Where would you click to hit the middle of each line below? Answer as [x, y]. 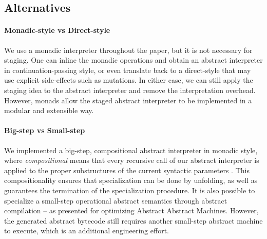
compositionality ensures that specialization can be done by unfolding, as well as [131, 180]
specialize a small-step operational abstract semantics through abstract [116, 200]
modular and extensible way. [49, 110]
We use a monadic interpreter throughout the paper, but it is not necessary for [128, 50]
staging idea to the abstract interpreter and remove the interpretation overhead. [130, 90]
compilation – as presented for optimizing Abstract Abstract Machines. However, [131, 210]
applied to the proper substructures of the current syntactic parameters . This [127, 170]
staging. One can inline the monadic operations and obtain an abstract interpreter [133, 60]
